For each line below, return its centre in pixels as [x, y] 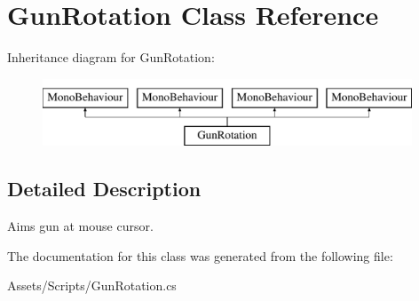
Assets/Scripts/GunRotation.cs [92, 285]
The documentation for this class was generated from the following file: [200, 255]
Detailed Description [104, 189]
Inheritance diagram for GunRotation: [111, 57]
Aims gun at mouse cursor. [80, 226]
